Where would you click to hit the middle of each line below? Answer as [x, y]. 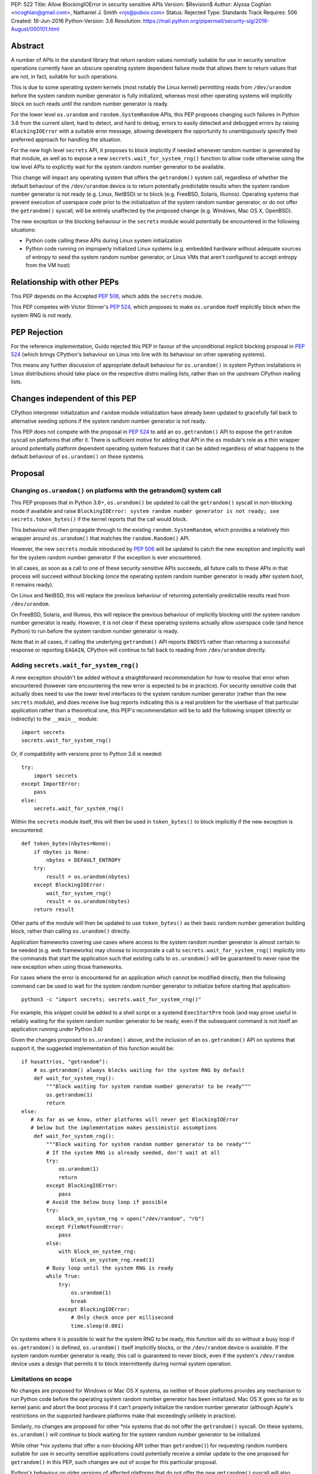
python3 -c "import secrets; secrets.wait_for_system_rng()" [111, 999]
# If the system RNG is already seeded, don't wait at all [133, 1152]
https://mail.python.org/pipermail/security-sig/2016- [206, 21]
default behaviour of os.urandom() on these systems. [78, 456]
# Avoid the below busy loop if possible [107, 1202]
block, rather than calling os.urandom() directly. [71, 931]
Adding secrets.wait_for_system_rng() [75, 665]
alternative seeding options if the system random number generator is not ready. [109, 421]
